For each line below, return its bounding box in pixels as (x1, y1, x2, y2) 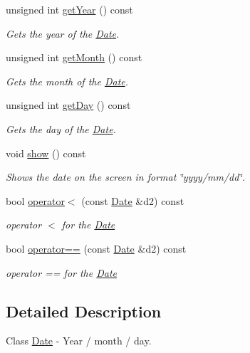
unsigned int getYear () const (6, 2, 133, 16)
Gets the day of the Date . (6, 121, 116, 136)
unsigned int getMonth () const (6, 50, 142, 65)
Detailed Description (6, 300, 162, 322)
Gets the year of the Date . (6, 26, 120, 41)
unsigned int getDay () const (6, 98, 131, 112)
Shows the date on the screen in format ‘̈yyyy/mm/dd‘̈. (6, 169, 245, 184)
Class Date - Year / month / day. (6, 333, 152, 348)
